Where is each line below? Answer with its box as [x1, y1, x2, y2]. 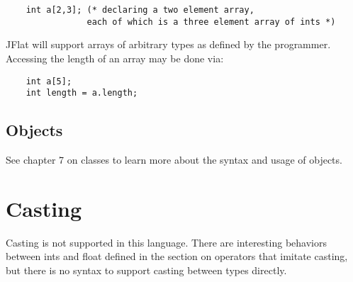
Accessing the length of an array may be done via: [6, 50, 224, 65]
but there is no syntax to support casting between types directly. [6, 262, 287, 277]
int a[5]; [26, 76, 72, 86]
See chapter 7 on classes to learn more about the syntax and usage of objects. [6, 152, 342, 167]
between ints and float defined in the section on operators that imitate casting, [6, 249, 348, 264]
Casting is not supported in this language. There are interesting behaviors [6, 235, 327, 249]
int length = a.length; [26, 88, 138, 98]
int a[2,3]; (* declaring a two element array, [26, 5, 254, 15]
